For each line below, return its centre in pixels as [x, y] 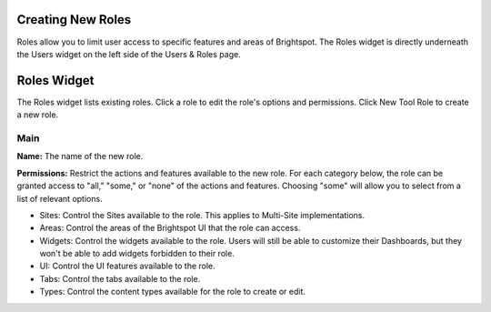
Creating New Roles [74, 20]
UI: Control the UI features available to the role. [127, 266]
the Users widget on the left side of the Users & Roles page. [129, 54]
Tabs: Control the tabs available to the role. [120, 278]
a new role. [38, 115]
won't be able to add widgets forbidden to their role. [137, 254]
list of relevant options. [60, 198]
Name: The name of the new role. [80, 156]
